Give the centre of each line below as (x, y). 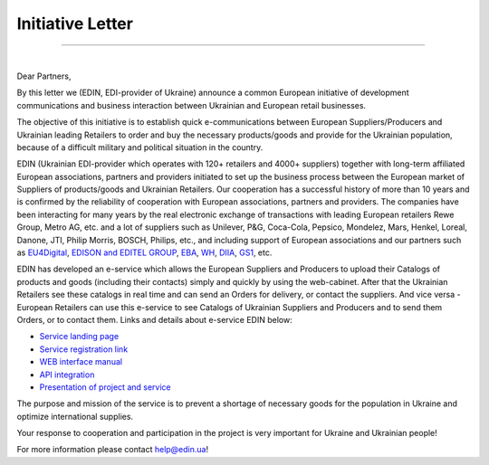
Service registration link (84, 349)
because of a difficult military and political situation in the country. (140, 147)
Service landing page (79, 337)
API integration (67, 375)
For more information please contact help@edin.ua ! (112, 450)
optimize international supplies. (75, 416)
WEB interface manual (81, 362)
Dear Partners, (44, 76)
